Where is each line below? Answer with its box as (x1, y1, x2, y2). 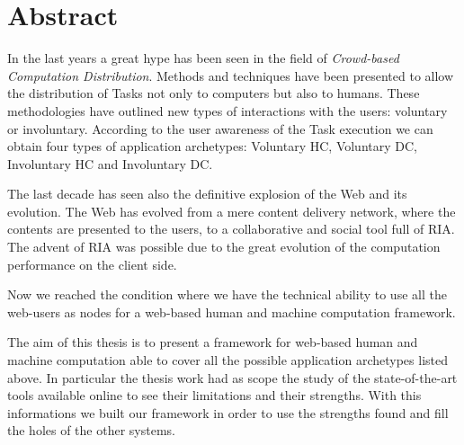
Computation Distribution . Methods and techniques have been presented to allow (7, 66, 454, 85)
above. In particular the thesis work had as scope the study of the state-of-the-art (7, 368, 458, 387)
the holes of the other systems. (7, 421, 175, 440)
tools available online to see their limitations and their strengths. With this (7, 386, 422, 405)
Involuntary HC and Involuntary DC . (7, 154, 213, 173)
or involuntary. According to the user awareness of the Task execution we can (7, 119, 433, 138)
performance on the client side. (7, 254, 177, 273)
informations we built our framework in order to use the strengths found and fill (7, 403, 449, 422)
